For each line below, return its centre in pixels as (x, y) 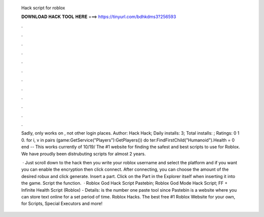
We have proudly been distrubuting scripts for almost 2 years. (84, 154)
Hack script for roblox (43, 8)
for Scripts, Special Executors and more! (62, 204)
